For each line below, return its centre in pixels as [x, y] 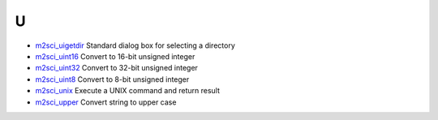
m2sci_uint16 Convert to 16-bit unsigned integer [115, 56]
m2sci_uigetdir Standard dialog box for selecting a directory [135, 45]
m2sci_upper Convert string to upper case [106, 102]
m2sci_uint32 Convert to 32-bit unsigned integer [117, 68]
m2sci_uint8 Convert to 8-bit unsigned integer [112, 79]
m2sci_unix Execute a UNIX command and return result [128, 91]
